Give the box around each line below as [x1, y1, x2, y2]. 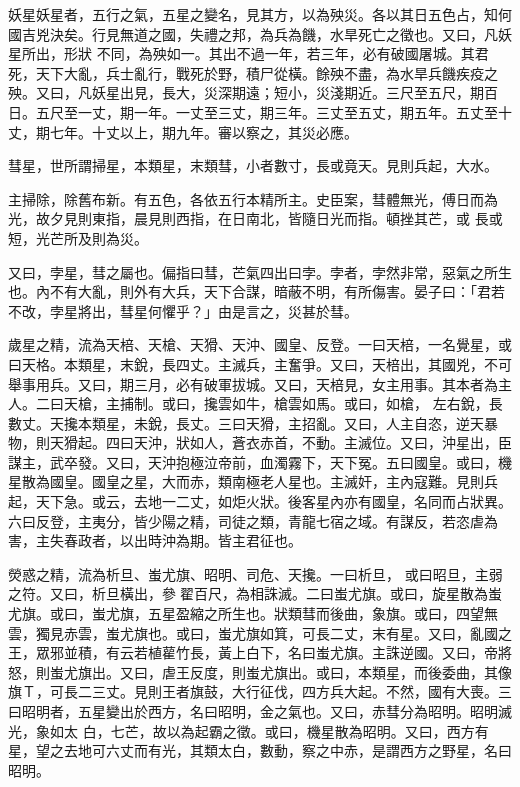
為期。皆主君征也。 [175, 530, 302, 551]
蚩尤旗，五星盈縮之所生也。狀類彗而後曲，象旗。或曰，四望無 [91, 603, 498, 624]
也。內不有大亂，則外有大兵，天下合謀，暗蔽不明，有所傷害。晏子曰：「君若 [8, 281, 505, 302]
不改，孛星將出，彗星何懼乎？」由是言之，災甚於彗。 [8, 300, 358, 321]
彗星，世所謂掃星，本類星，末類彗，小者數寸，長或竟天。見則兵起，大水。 [8, 155, 498, 176]
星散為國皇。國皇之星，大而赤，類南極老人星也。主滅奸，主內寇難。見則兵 [8, 471, 498, 492]
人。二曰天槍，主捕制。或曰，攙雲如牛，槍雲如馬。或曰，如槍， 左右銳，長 [8, 393, 503, 414]
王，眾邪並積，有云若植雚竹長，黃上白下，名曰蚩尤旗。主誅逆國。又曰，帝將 [8, 642, 512, 663]
